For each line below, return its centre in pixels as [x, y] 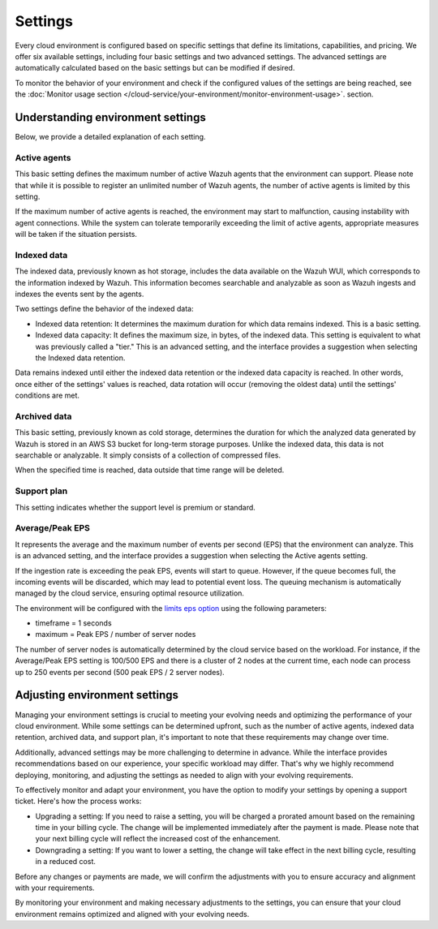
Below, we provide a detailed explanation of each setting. [110, 137]
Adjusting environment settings [97, 695]
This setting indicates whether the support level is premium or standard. [135, 507]
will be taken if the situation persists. [76, 234]
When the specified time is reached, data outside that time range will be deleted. [150, 470]
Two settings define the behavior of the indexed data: [104, 309]
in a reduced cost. [66, 862]
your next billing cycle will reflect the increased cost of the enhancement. [158, 839]
